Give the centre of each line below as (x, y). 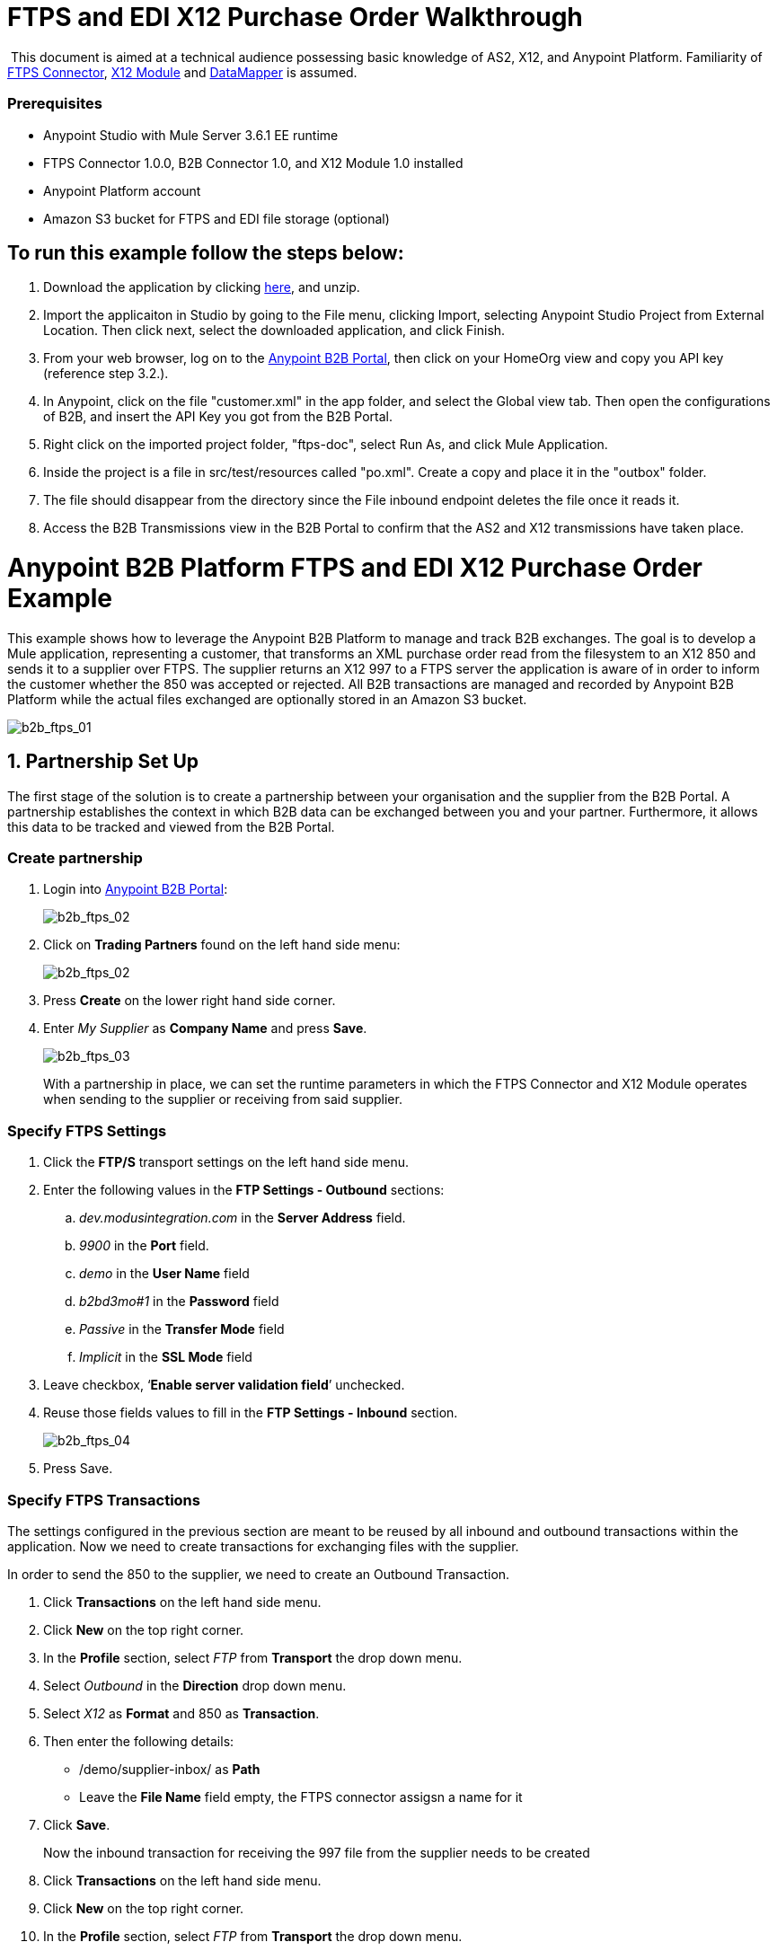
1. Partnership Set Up (103, 762)
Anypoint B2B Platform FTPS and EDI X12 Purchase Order (355, 568)
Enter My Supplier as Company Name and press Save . (205, 1028)
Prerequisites (55, 104)
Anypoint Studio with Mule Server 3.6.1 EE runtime (191, 135)
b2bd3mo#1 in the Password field (179, 1302)
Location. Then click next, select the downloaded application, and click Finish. (274, 331)
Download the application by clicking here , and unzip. (202, 287)
